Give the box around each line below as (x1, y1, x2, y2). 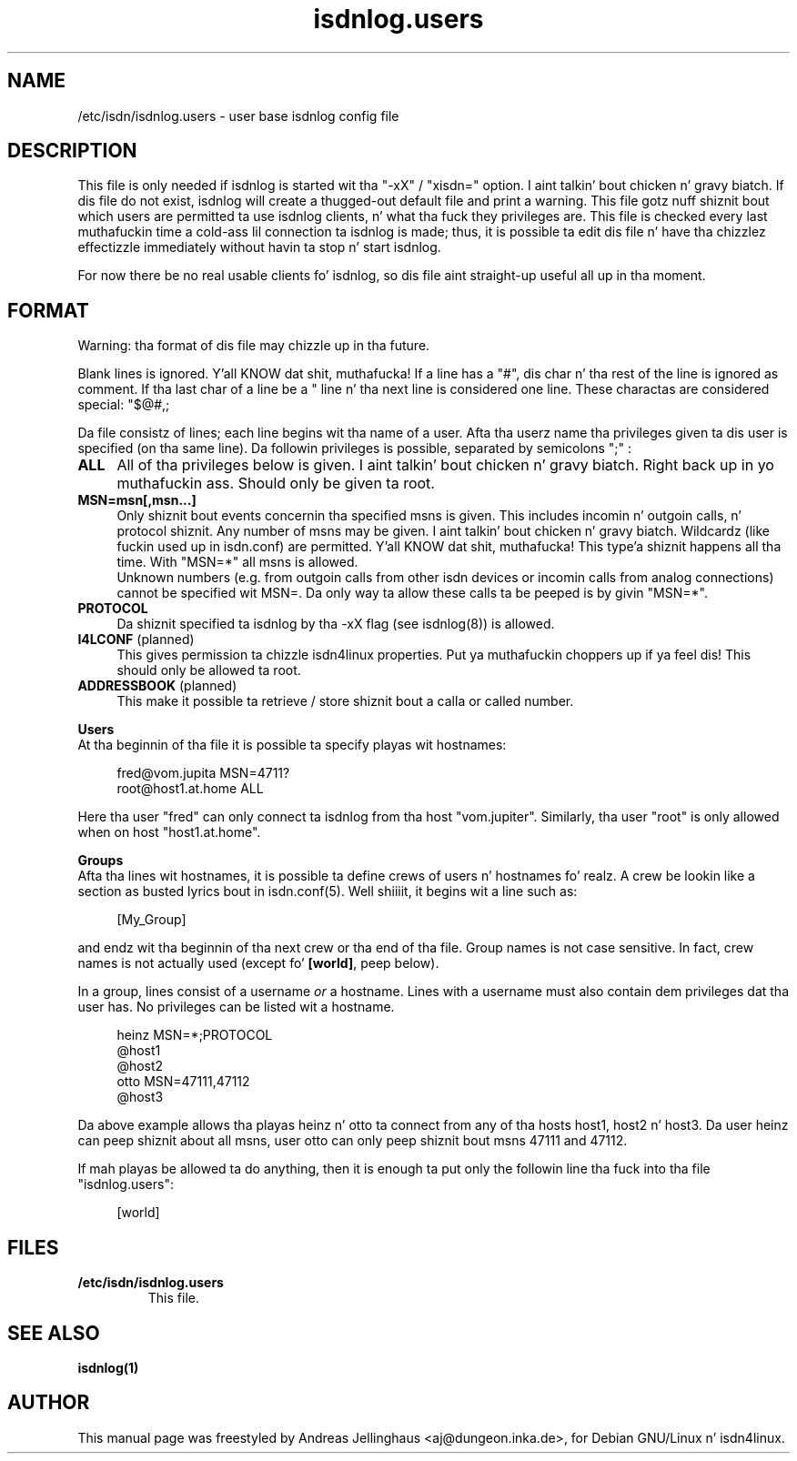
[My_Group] (116, 912, 187, 928)
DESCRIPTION (7, 139, 137, 163)
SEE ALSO (7, 1321, 100, 1345)
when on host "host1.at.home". (77, 824, 261, 841)
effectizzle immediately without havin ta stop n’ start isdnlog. (77, 239, 441, 256)
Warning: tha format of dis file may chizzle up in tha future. (77, 338, 430, 354)
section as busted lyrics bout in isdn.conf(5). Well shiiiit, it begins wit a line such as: (77, 883, 578, 900)
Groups (77, 852, 124, 869)
